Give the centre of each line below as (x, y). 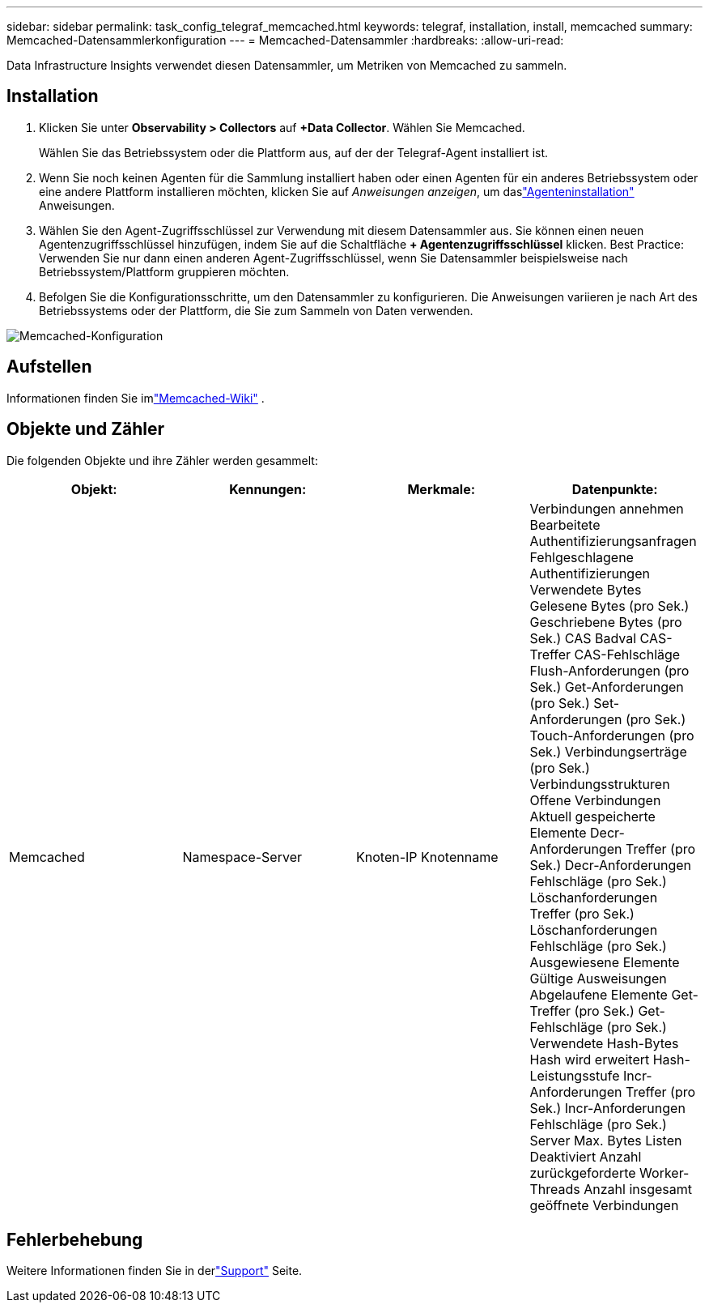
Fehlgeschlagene (582, 557)
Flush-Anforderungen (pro (609, 670)
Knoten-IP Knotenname (427, 857)
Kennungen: (268, 489)
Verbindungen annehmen (607, 508)
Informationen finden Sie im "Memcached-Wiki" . (136, 398)
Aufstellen (49, 367)
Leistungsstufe (575, 1075)
